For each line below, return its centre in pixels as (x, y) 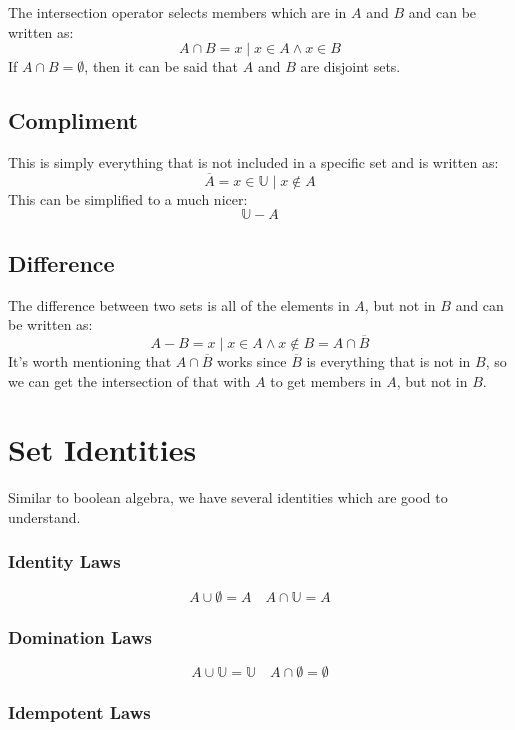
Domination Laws (80, 636)
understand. (44, 516)
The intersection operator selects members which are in (177, 12)
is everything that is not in (388, 361)
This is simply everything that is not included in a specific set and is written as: (253, 161)
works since (252, 361)
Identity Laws (64, 561)
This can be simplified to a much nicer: (128, 198)
